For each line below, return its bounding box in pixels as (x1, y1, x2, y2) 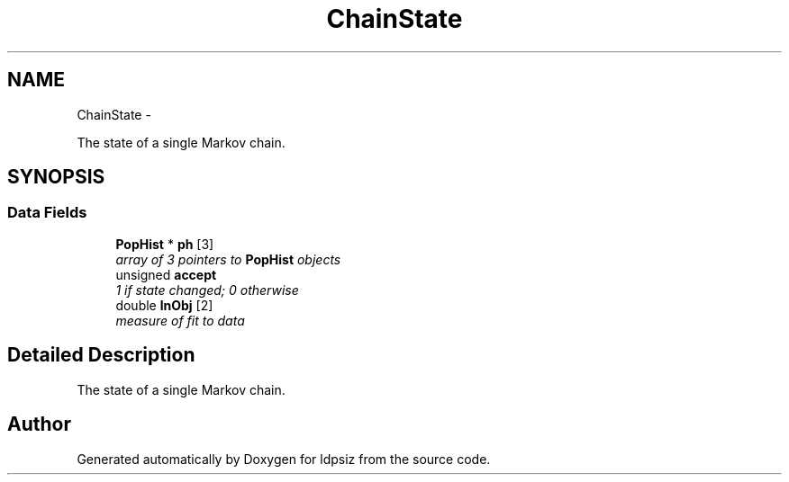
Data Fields (7, 203, 87, 222)
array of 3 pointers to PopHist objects (115, 251, 341, 267)
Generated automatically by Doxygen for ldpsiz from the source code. (77, 451, 491, 467)
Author (7, 413, 71, 436)
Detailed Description (7, 344, 195, 367)
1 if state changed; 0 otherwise (115, 281, 299, 298)
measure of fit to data (115, 312, 245, 328)
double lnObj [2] (115, 297, 213, 313)
